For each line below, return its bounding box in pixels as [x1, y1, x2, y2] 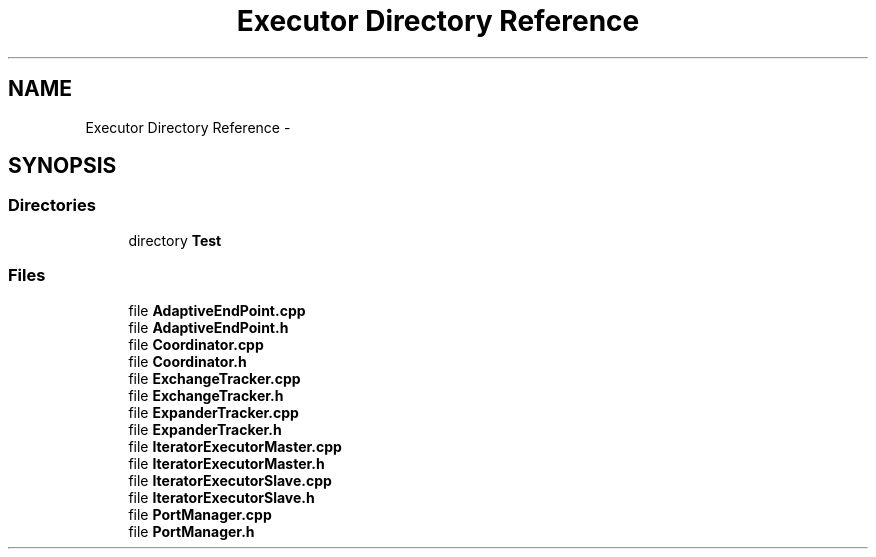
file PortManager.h [128, 522, 255, 540]
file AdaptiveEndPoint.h [128, 318, 289, 336]
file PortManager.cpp [128, 505, 272, 523]
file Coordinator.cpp [128, 335, 264, 353]
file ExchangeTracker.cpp [128, 369, 301, 387]
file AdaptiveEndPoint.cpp [128, 301, 306, 319]
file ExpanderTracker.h [128, 420, 282, 438]
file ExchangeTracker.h [128, 386, 284, 404]
